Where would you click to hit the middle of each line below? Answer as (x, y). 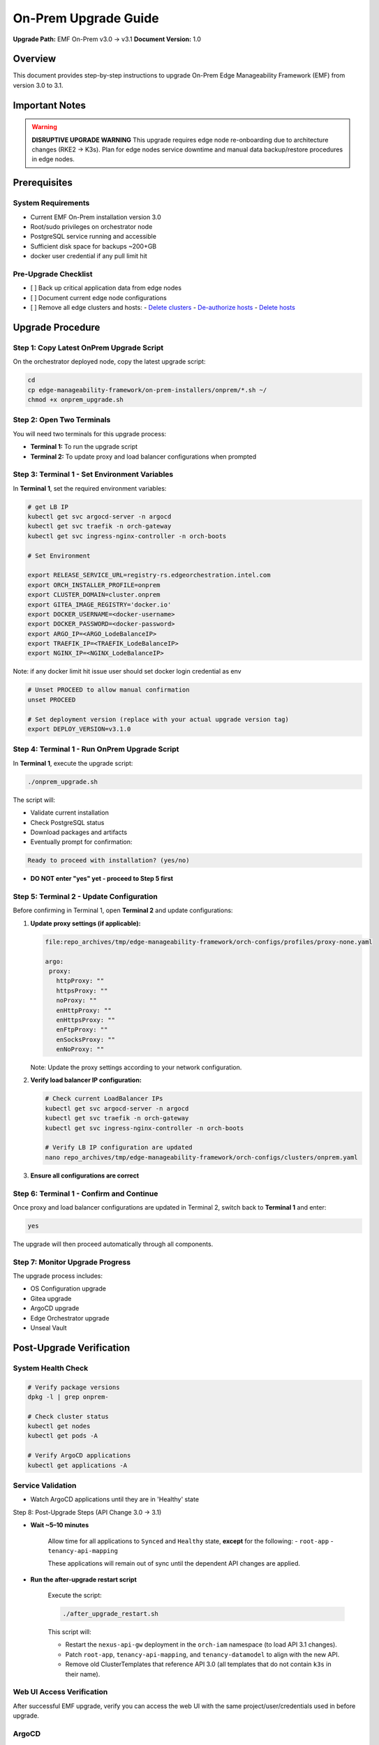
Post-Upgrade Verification (72, 1347)
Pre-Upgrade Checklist (53, 274)
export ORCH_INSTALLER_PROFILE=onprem (94, 585)
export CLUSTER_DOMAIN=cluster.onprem (94, 595)
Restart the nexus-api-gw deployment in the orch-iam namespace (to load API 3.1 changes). (201, 1644)
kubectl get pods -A (62, 1436)
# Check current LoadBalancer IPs (104, 1099)
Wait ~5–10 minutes (60, 1525)
